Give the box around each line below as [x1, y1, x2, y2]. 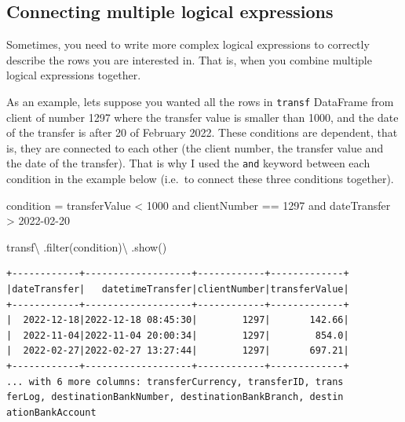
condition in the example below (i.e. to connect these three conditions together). [6, 171, 394, 187]
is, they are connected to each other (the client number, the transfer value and [6, 139, 384, 156]
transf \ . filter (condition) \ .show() [6, 238, 167, 255]
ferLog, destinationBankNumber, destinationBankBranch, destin [6, 391, 344, 403]
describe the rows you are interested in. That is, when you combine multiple [6, 51, 372, 68]
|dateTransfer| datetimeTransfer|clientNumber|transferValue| [6, 284, 349, 295]
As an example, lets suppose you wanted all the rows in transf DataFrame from [6, 93, 394, 109]
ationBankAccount [6, 406, 97, 418]
